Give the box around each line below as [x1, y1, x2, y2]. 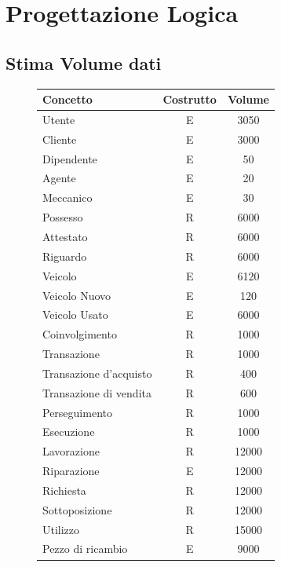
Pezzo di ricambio [42, 540, 128, 557]
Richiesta [42, 481, 86, 498]
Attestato [42, 228, 88, 244]
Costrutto [162, 91, 217, 108]
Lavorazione [42, 443, 100, 459]
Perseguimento [42, 404, 112, 420]
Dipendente [42, 150, 97, 166]
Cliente [42, 130, 77, 147]
